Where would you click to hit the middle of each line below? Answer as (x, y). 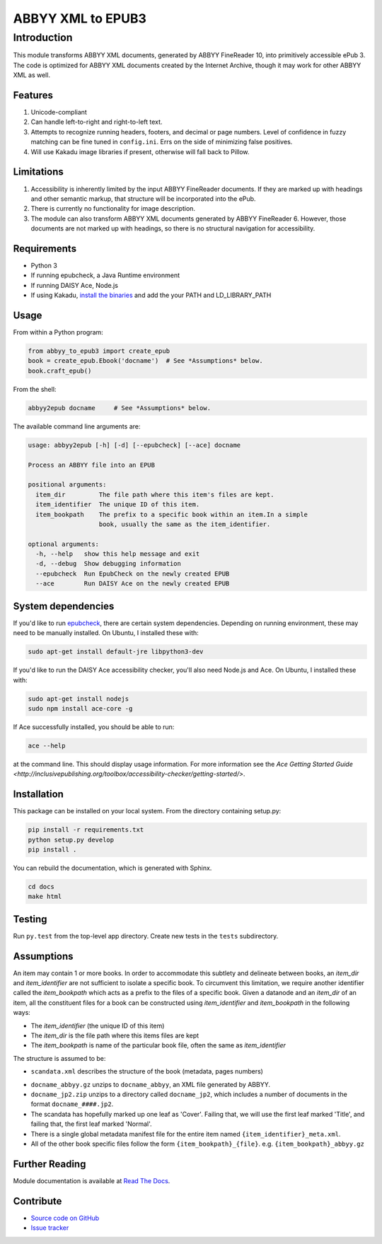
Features (33, 95)
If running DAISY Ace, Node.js (74, 285)
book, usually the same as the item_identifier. (185, 524)
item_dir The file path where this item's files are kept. (155, 494)
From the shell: (35, 389)
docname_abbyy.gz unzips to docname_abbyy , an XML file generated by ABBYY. (150, 1084)
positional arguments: (67, 485)
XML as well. (32, 75)
